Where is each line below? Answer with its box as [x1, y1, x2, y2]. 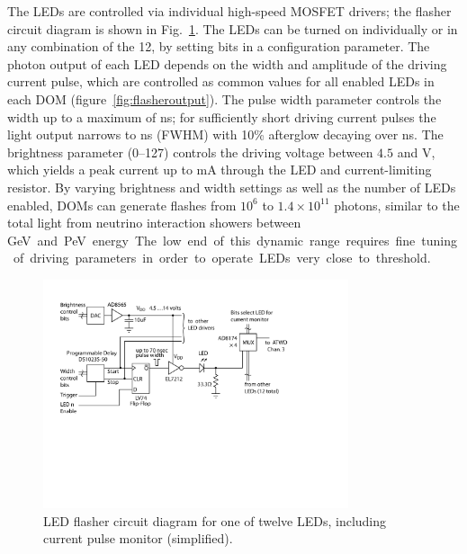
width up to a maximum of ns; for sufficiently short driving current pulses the [7, 107, 436, 126]
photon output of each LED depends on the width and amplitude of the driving [7, 54, 447, 73]
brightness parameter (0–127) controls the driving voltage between [7, 142, 373, 161]
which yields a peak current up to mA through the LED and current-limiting [7, 160, 432, 179]
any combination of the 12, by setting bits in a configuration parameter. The [7, 37, 430, 56]
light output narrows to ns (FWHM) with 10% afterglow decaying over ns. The [7, 125, 444, 144]
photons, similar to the [334, 195, 460, 214]
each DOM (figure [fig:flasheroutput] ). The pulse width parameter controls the [7, 89, 442, 108]
